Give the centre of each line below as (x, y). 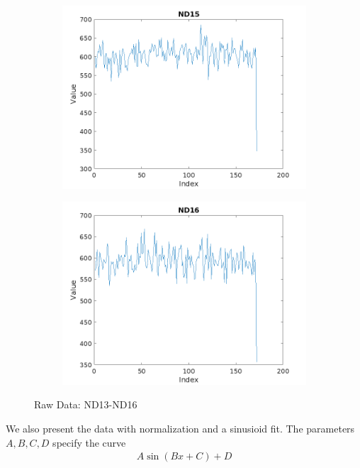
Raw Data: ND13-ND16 (86, 404)
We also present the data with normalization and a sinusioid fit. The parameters (180, 428)
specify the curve (89, 442)
